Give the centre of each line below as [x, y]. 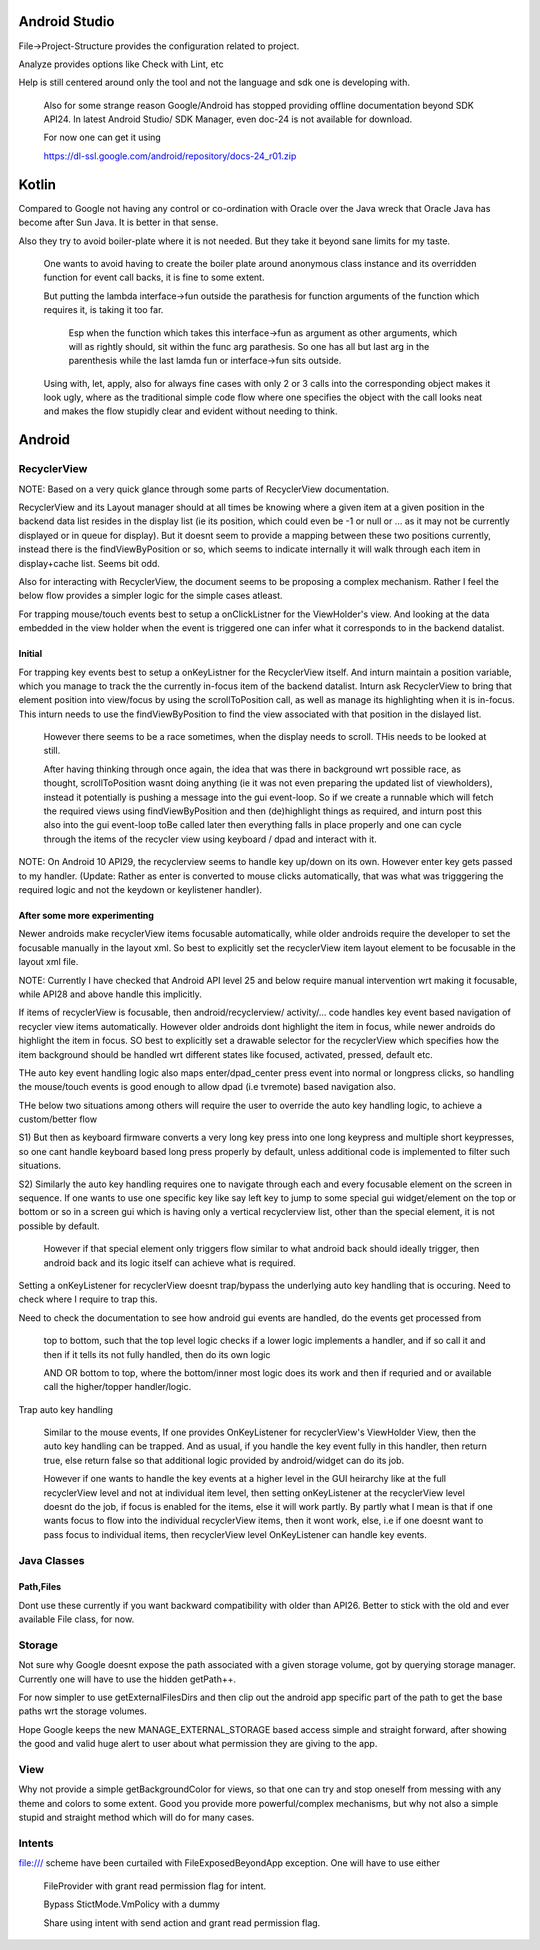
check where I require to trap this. [88, 1299]
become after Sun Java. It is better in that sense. [118, 222]
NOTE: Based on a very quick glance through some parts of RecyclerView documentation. [204, 489]
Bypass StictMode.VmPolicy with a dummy [131, 1904]
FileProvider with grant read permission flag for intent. [155, 1886]
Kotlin [37, 184]
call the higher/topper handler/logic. [117, 1387]
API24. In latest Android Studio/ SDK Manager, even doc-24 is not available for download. [228, 119]
